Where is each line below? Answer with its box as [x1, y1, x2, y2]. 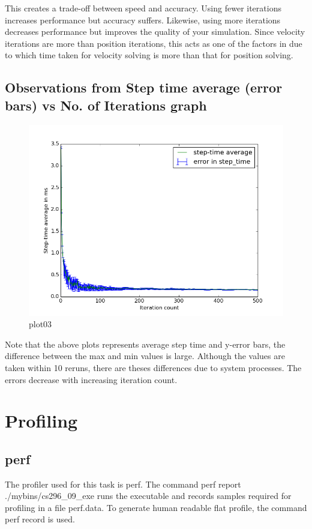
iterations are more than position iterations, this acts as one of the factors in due [5, 37, 302, 49]
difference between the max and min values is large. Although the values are [5, 349, 285, 362]
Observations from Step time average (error [5, 78, 283, 97]
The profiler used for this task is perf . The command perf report [5, 477, 241, 490]
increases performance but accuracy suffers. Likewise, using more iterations [5, 13, 281, 26]
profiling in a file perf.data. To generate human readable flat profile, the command [5, 501, 307, 513]
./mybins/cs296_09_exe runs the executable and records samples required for [5, 489, 292, 502]
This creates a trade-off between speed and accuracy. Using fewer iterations [5, 2, 281, 14]
